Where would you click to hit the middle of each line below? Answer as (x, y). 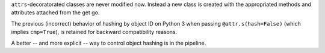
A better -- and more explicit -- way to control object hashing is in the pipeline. (109, 43)
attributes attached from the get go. (55, 13)
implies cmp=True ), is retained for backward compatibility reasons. (94, 32)
